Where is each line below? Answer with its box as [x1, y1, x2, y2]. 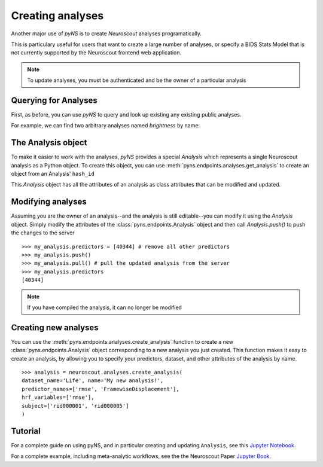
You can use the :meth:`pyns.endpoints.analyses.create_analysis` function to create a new [11, 338, 233, 345]
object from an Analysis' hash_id [11, 170, 95, 178]
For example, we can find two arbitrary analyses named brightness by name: [11, 122, 200, 129]
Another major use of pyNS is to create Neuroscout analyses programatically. [11, 30, 202, 37]
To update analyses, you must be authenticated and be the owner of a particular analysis [27, 77, 246, 84]
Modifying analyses [11, 197, 87, 207]
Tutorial [11, 426, 41, 436]
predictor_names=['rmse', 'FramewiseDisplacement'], [22, 386, 179, 392]
